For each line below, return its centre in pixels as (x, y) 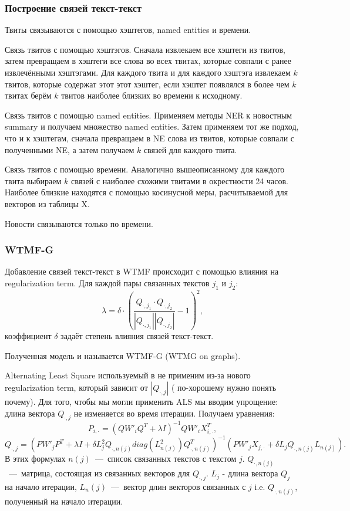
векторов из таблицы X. (47, 203)
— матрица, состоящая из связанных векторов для (99, 473)
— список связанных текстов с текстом (166, 458)
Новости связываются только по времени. (79, 223)
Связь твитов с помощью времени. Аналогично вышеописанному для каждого (145, 169)
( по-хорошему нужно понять (224, 387)
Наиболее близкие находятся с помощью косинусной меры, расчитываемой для (147, 192)
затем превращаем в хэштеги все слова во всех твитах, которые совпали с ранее (148, 61)
